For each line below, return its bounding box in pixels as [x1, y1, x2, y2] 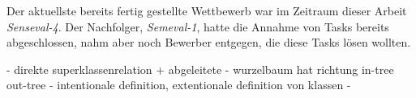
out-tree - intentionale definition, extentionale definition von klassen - [6, 76, 351, 93]
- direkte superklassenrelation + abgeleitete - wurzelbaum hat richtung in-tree [6, 60, 394, 77]
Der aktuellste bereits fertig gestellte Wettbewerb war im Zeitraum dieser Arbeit [6, 2, 407, 18]
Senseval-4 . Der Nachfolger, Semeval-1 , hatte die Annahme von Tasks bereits [6, 18, 389, 35]
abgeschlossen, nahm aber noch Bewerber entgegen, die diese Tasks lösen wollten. [6, 34, 411, 51]
